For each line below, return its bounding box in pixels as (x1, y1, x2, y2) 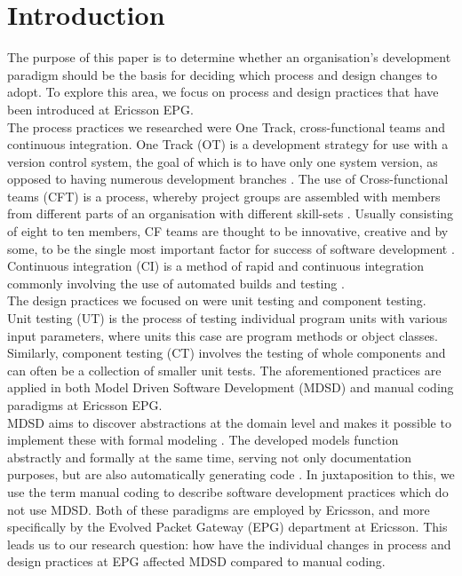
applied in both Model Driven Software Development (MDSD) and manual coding (7, 378, 454, 397)
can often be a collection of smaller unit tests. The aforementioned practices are (7, 360, 442, 379)
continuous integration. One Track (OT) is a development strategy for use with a (7, 135, 449, 154)
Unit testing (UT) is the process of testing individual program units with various (7, 309, 448, 327)
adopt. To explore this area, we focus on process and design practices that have (7, 83, 439, 101)
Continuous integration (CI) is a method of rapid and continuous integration (7, 256, 425, 275)
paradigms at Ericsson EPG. (7, 396, 163, 414)
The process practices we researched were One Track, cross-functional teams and (7, 117, 446, 136)
